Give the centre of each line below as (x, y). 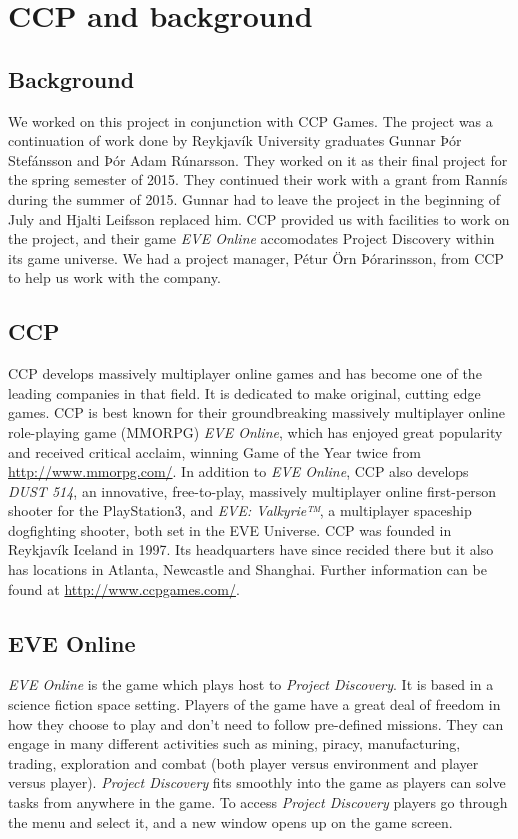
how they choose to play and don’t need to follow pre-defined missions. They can (256, 723)
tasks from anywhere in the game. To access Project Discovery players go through (258, 802)
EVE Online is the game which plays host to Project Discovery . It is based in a (251, 684)
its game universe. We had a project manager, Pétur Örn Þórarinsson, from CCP (256, 257)
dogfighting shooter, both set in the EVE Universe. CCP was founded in (230, 529)
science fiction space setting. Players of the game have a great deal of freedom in (254, 704)
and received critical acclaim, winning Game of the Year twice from (214, 451)
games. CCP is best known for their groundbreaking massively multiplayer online (257, 412)
